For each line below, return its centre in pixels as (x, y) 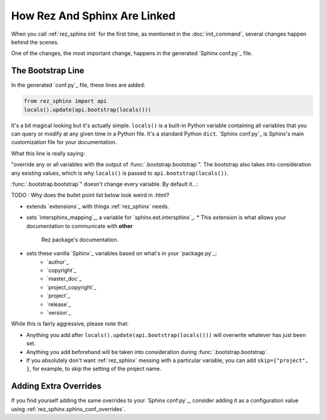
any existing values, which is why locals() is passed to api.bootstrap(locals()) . (120, 173)
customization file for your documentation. (64, 142)
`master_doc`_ (64, 279)
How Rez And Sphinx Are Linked (93, 16)
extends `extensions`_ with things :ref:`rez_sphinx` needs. (98, 206)
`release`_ (59, 304)
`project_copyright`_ (72, 287)
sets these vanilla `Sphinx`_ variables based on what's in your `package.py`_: (122, 254)
